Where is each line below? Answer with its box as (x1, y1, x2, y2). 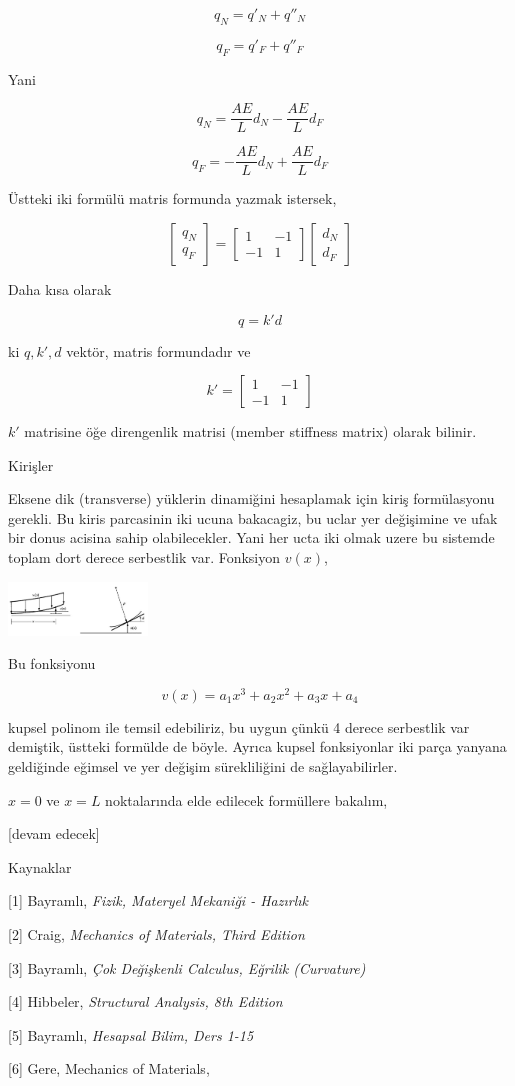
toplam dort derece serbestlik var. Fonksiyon (8, 547, 281, 568)
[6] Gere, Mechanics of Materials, (8, 1058, 210, 1079)
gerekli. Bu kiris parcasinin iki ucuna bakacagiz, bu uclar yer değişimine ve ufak (8, 507, 498, 528)
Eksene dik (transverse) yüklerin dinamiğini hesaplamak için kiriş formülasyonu (8, 488, 495, 509)
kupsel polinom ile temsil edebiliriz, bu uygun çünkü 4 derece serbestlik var (8, 716, 470, 737)
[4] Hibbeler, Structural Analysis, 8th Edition (8, 991, 283, 1012)
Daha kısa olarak (8, 278, 112, 299)
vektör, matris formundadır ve (66, 340, 251, 361)
